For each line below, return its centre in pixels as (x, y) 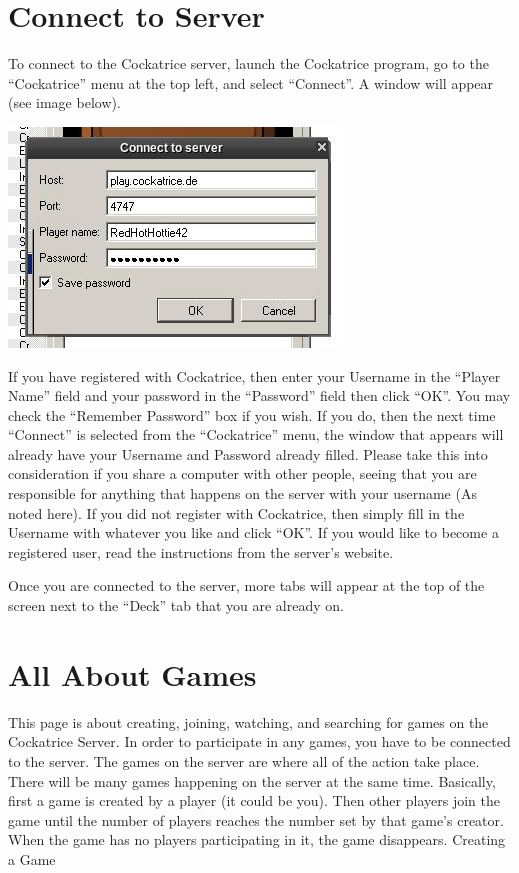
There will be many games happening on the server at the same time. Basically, (252, 780)
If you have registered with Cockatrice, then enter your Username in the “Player (254, 375)
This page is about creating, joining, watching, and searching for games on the (248, 721)
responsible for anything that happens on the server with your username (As (242, 493)
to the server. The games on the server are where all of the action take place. (244, 760)
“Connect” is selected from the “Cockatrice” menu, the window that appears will (256, 434)
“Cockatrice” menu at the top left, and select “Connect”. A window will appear (251, 82)
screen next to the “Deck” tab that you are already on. (176, 605)
